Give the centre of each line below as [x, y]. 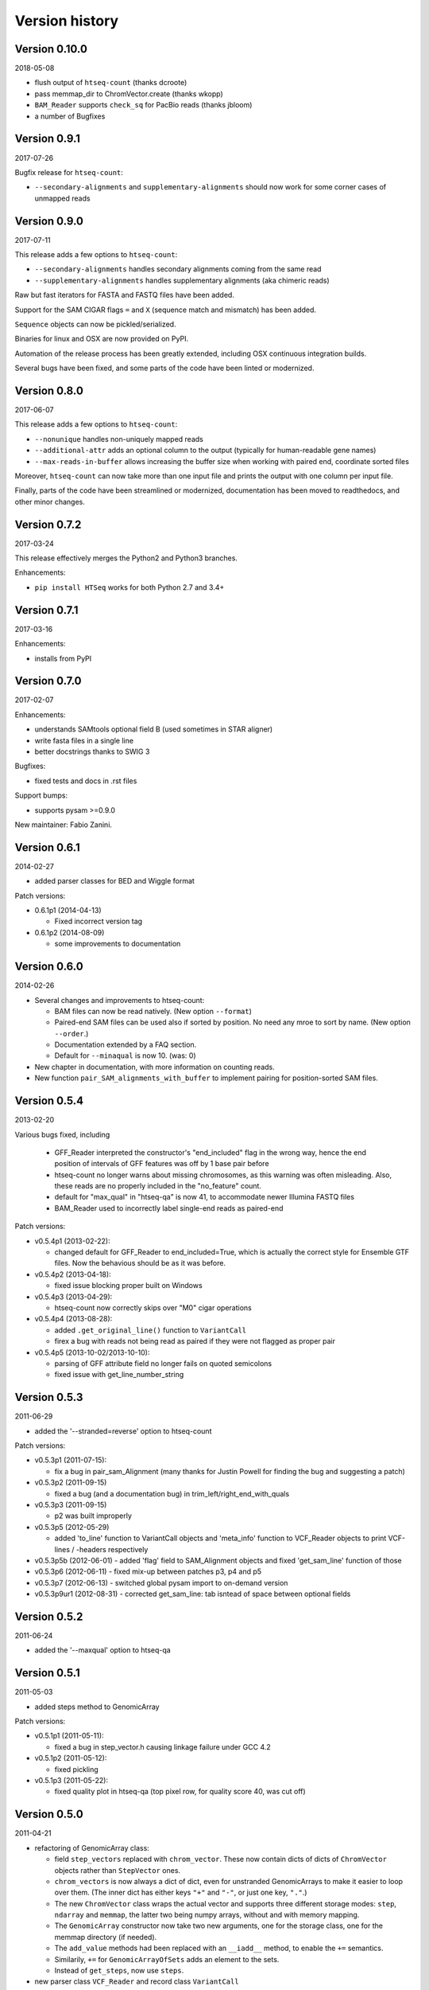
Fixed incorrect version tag [99, 921]
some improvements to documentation [118, 944]
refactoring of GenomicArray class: [92, 1848]
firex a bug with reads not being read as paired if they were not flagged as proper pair [195, 1341]
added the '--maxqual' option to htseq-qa [102, 1650]
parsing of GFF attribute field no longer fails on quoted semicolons [163, 1363]
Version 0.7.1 [46, 610]
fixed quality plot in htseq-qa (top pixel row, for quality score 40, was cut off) [180, 1792]
